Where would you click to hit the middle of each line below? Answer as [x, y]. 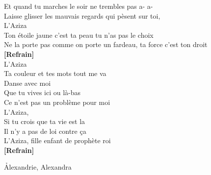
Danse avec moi [27, 83]
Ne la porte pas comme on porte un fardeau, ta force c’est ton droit [106, 44]
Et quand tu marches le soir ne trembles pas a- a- [79, 6]
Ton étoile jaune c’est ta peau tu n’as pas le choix [79, 35]
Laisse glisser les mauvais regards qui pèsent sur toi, [82, 15]
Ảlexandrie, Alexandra [38, 166]
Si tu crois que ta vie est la [45, 121]
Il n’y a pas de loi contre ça [45, 131]
